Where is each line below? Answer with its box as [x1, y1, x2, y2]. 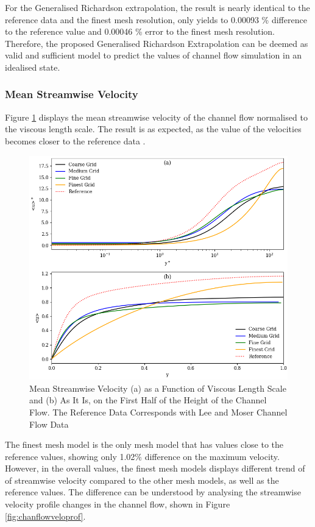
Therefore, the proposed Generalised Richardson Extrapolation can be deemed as [5, 37, 308, 49]
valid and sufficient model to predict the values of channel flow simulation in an [5, 49, 302, 62]
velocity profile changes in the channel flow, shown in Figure [5, 498, 230, 511]
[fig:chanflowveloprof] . [5, 509, 86, 522]
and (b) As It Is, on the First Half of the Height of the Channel [29, 394, 267, 406]
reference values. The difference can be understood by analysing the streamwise [5, 486, 301, 498]
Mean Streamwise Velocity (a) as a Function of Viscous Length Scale [29, 381, 286, 394]
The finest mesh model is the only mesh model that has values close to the [5, 438, 284, 451]
